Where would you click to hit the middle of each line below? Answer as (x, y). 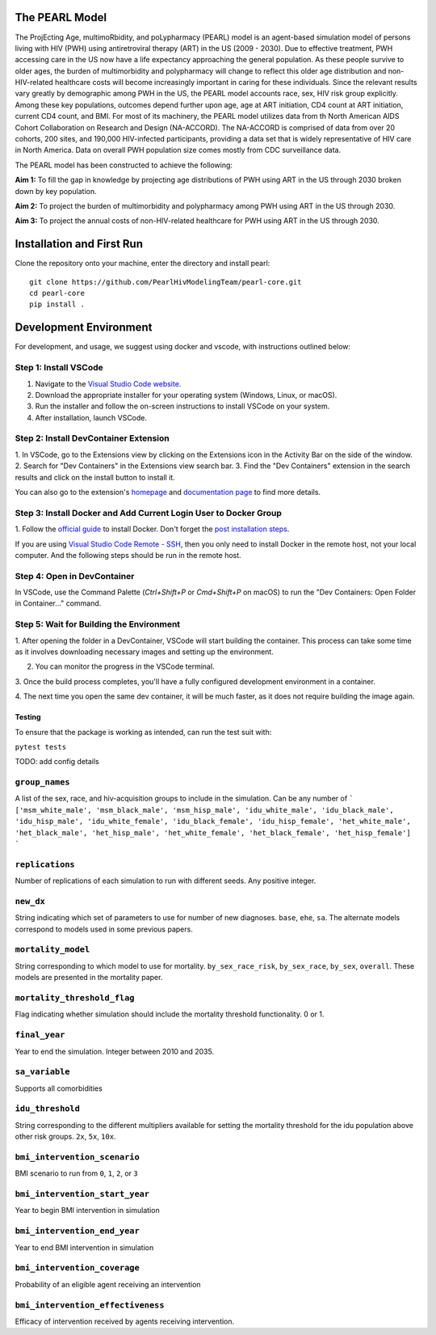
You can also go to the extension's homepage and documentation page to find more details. (168, 492)
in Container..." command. (58, 603)
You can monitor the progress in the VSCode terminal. (125, 666)
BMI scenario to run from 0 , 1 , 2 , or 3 (76, 1173)
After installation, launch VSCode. (91, 417)
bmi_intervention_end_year (78, 1231)
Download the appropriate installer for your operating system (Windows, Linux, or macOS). (186, 395)
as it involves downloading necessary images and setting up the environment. (144, 652)
